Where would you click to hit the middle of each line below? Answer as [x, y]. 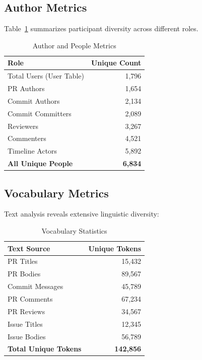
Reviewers [23, 126]
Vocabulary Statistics [74, 231]
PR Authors [26, 88]
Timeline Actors [32, 151]
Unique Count [116, 63]
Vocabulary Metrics [56, 193]
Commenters [27, 138]
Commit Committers [40, 113]
